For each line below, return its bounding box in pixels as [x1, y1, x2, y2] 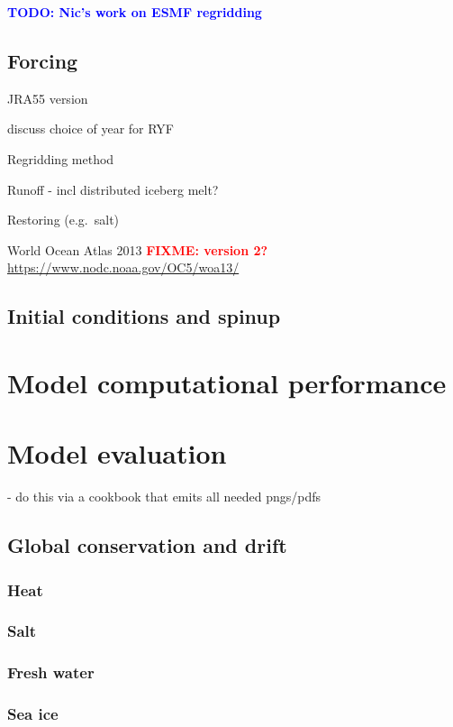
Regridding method [7, 149, 114, 168]
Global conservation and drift [7, 531, 287, 559]
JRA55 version [7, 88, 88, 107]
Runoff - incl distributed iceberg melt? [7, 179, 219, 198]
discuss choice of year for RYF [7, 119, 175, 138]
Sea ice [7, 703, 59, 725]
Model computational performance [7, 363, 447, 400]
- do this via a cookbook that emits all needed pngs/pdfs [7, 487, 321, 506]
